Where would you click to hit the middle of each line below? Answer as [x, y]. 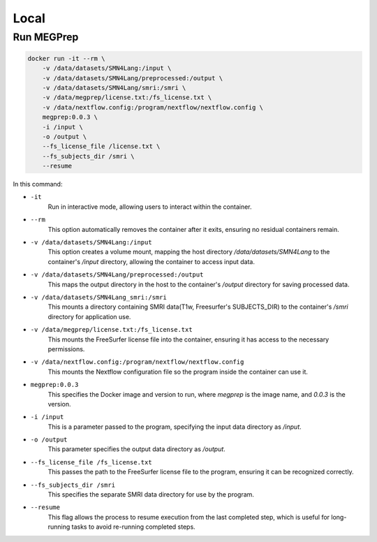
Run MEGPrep [46, 37]
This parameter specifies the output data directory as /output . [137, 449]
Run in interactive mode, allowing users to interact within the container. [150, 207]
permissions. [66, 349]
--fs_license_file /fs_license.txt [91, 462]
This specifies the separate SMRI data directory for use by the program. [151, 495]
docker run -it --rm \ [66, 58]
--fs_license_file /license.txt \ [101, 146]
